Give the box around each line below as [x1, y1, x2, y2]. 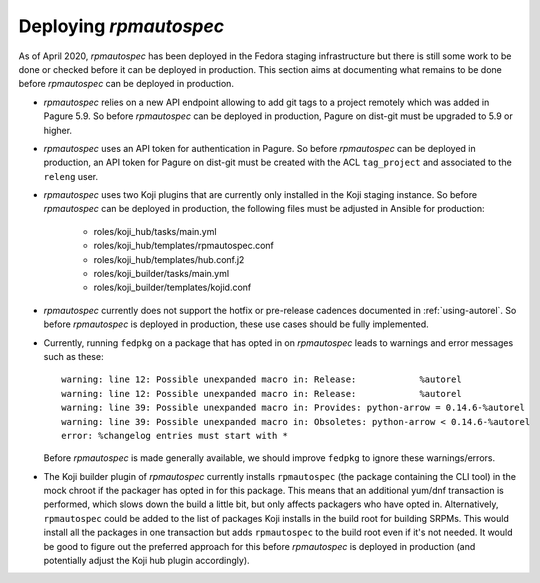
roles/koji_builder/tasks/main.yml [93, 268, 230, 280]
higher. [43, 124, 73, 136]
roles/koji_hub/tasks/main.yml [93, 225, 217, 237]
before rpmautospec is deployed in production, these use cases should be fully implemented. [43, 318, 429, 330]
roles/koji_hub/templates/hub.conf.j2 [93, 253, 245, 265]
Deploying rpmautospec [18, 15, 225, 37]
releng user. [43, 170, 99, 182]
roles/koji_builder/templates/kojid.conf [93, 281, 252, 294]
